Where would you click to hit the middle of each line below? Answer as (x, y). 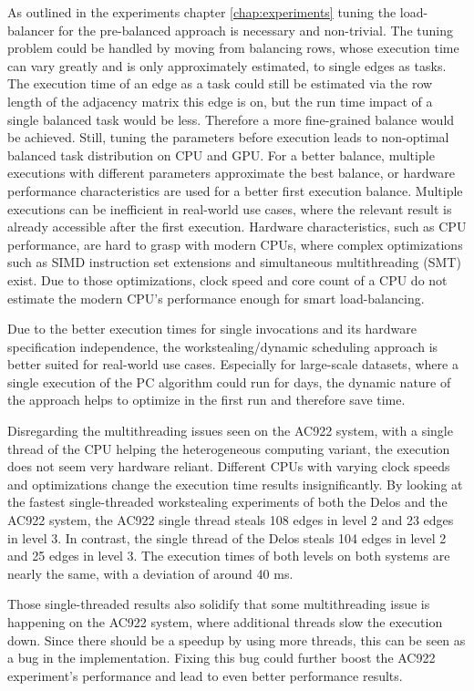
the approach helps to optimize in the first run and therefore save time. (206, 400)
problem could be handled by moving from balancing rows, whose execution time (233, 48)
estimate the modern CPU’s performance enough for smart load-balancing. (216, 298)
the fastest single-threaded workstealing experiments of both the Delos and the (227, 502)
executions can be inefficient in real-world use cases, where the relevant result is (230, 208)
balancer (31, 30)
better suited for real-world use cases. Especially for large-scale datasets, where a (233, 364)
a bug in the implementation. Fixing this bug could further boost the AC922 (222, 658)
